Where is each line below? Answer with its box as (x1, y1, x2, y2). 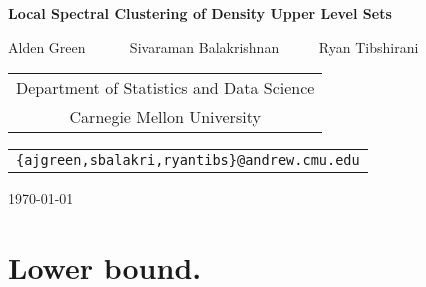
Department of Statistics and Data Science (16, 76, 315, 100)
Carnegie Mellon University (69, 105, 261, 129)
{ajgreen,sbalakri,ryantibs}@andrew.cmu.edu (16, 152, 360, 169)
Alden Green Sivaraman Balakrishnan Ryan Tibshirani (8, 36, 419, 57)
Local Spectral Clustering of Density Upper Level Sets (8, 3, 392, 23)
